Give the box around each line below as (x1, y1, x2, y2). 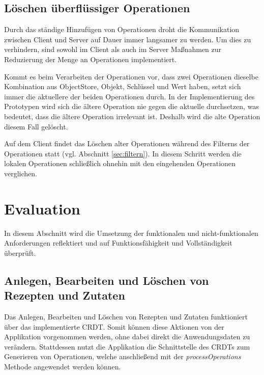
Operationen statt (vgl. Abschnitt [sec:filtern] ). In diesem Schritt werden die (4, 148, 242, 158)
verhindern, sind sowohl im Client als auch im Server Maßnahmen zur (4, 44, 222, 55)
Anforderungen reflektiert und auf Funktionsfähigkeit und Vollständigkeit (4, 237, 232, 248)
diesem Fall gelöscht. (4, 121, 68, 131)
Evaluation (4, 198, 80, 219)
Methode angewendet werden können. (4, 361, 121, 371)
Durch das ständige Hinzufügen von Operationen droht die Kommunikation (4, 24, 240, 35)
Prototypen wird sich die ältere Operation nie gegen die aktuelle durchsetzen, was (4, 101, 259, 112)
